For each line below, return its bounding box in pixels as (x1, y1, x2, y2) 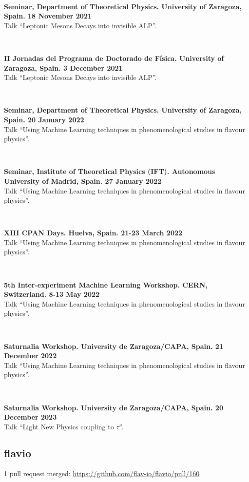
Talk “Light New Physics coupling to (4, 421, 114, 431)
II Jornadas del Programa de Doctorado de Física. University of (4, 53, 224, 63)
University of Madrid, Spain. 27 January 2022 (4, 175, 162, 186)
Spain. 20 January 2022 (4, 114, 84, 124)
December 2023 (4, 412, 57, 422)
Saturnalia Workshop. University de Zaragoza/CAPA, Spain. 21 (4, 341, 223, 351)
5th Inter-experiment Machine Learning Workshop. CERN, (4, 279, 208, 289)
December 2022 (4, 350, 57, 361)
